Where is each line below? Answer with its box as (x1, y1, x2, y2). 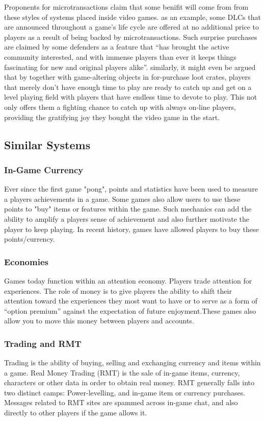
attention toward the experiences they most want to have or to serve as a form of (4, 295, 258, 306)
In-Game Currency (4, 163, 84, 176)
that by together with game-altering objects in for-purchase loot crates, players (4, 72, 251, 82)
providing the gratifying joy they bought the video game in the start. (4, 111, 220, 122)
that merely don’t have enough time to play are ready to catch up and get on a (4, 81, 252, 92)
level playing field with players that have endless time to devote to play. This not (4, 91, 257, 102)
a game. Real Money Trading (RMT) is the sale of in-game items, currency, (4, 367, 240, 378)
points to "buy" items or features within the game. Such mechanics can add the (4, 203, 252, 214)
